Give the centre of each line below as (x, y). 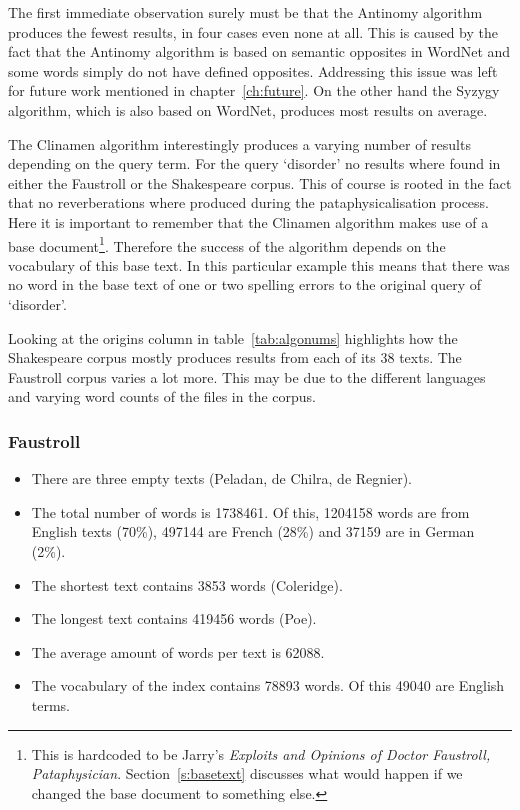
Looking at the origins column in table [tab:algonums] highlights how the (233, 337)
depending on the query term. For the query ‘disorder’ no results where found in (254, 163)
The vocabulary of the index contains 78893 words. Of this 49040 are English (268, 685)
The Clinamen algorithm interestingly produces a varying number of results (239, 143)
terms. (51, 704)
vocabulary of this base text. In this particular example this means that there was (259, 264)
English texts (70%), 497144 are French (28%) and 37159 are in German (253, 531)
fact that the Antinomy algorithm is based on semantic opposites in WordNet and (259, 51)
